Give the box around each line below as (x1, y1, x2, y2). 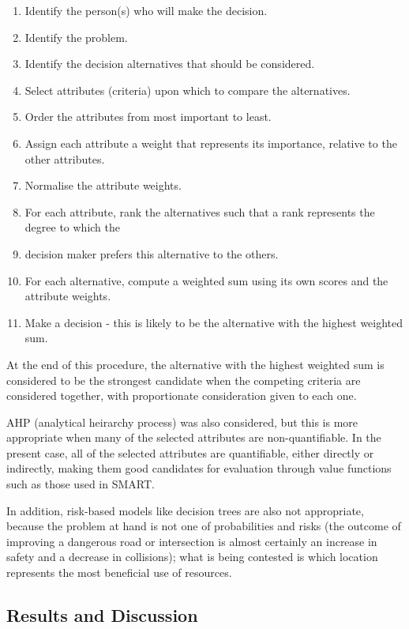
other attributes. (24, 150, 105, 167)
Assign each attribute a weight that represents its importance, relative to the (24, 134, 397, 151)
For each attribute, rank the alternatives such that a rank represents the (24, 203, 375, 220)
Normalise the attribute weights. (24, 177, 182, 194)
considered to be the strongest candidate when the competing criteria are (6, 371, 361, 388)
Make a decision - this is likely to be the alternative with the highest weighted (24, 314, 403, 330)
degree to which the (24, 219, 120, 235)
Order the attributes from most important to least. (24, 108, 272, 125)
